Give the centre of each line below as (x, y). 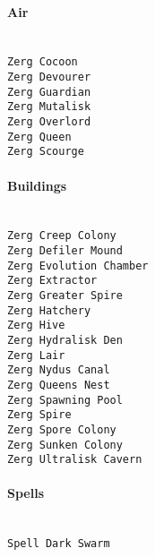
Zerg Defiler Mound (65, 251)
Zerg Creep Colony (62, 236)
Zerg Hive (36, 326)
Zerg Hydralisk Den (65, 340)
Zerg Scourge (46, 152)
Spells (26, 493)
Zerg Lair (36, 355)
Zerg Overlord (49, 122)
